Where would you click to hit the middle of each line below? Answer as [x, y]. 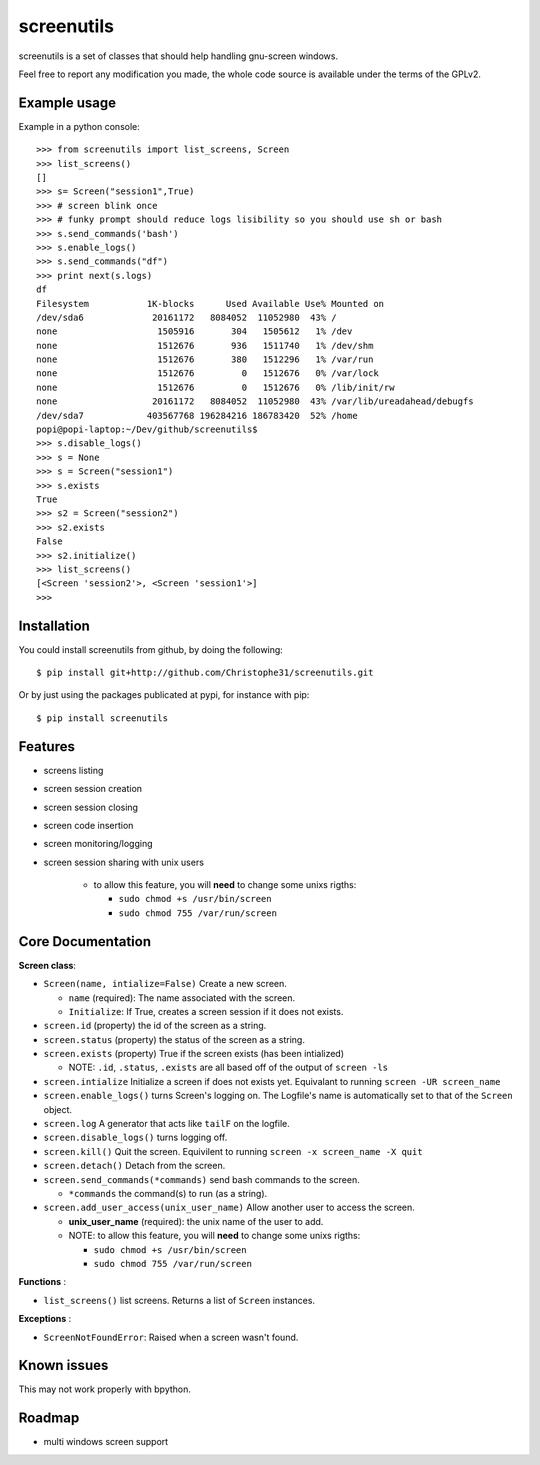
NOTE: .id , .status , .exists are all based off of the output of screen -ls [228, 1067]
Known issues [63, 1365]
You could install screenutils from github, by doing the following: [151, 649]
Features [46, 746]
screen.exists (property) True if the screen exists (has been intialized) [194, 1054]
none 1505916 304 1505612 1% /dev [194, 331]
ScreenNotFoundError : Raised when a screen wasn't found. [171, 1337]
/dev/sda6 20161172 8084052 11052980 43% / [186, 317]
